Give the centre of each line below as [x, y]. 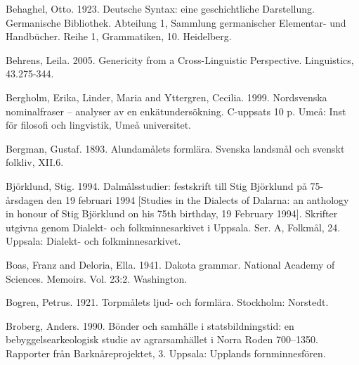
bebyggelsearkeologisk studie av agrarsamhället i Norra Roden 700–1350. [162, 339]
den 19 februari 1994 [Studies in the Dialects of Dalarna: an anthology [198, 199]
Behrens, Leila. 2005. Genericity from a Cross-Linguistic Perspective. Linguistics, [180, 59]
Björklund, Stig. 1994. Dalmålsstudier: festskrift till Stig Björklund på [156, 185]
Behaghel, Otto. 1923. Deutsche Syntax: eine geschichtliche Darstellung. [160, 8]
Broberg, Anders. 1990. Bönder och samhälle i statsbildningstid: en [150, 325]
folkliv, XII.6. [35, 162]
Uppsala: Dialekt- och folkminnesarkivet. [93, 241]
